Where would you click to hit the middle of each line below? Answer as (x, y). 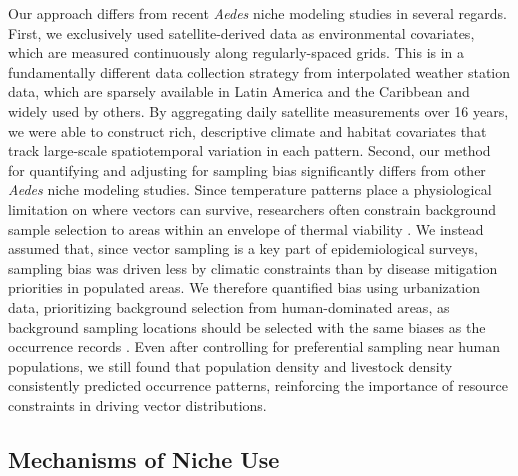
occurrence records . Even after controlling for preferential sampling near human (254, 346)
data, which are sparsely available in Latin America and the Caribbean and (239, 91)
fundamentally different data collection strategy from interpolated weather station (259, 71)
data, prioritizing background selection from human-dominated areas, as (229, 306)
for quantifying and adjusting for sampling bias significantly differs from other (247, 169)
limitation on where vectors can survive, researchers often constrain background (252, 208)
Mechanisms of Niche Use (144, 458)
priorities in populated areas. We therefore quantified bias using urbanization (244, 287)
